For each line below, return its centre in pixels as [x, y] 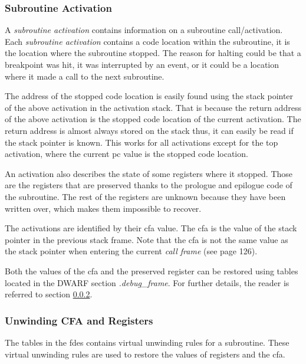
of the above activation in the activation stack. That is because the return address [153, 107]
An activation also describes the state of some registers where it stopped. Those [149, 173]
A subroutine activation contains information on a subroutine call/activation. [144, 30]
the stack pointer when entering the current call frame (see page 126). [131, 251]
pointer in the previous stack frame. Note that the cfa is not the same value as [147, 239]
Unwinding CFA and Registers [79, 320]
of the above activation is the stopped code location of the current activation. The [153, 119]
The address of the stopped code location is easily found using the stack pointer [149, 96]
